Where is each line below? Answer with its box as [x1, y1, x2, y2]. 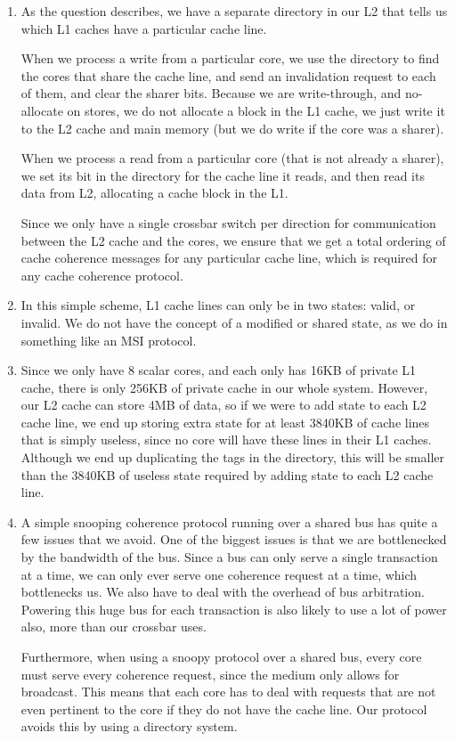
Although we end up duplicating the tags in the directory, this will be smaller [20, 448, 445, 467]
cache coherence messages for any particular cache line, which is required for [20, 248, 437, 267]
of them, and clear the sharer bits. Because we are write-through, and [20, 84, 402, 102]
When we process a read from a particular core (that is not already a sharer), [20, 149, 444, 167]
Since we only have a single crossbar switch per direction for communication [20, 213, 436, 232]
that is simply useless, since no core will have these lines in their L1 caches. [20, 430, 432, 449]
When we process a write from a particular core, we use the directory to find [20, 49, 440, 68]
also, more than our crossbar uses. [20, 617, 207, 636]
